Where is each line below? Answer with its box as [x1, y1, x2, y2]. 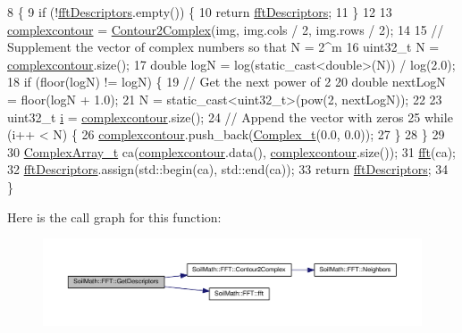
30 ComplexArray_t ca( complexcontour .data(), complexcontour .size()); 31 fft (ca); [7, 142, 456, 161]
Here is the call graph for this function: [7, 207, 222, 226]
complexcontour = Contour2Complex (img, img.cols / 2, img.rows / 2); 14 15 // [7, 20, 444, 38]
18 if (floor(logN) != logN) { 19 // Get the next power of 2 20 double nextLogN [7, 72, 446, 91]
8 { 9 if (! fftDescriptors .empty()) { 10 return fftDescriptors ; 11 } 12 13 [7, 3, 392, 21]
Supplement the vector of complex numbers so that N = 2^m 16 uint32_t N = [7, 37, 440, 56]
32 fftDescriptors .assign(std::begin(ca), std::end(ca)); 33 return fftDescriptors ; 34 [7, 160, 449, 179]
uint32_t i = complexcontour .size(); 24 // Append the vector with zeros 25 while [7, 107, 453, 126]
